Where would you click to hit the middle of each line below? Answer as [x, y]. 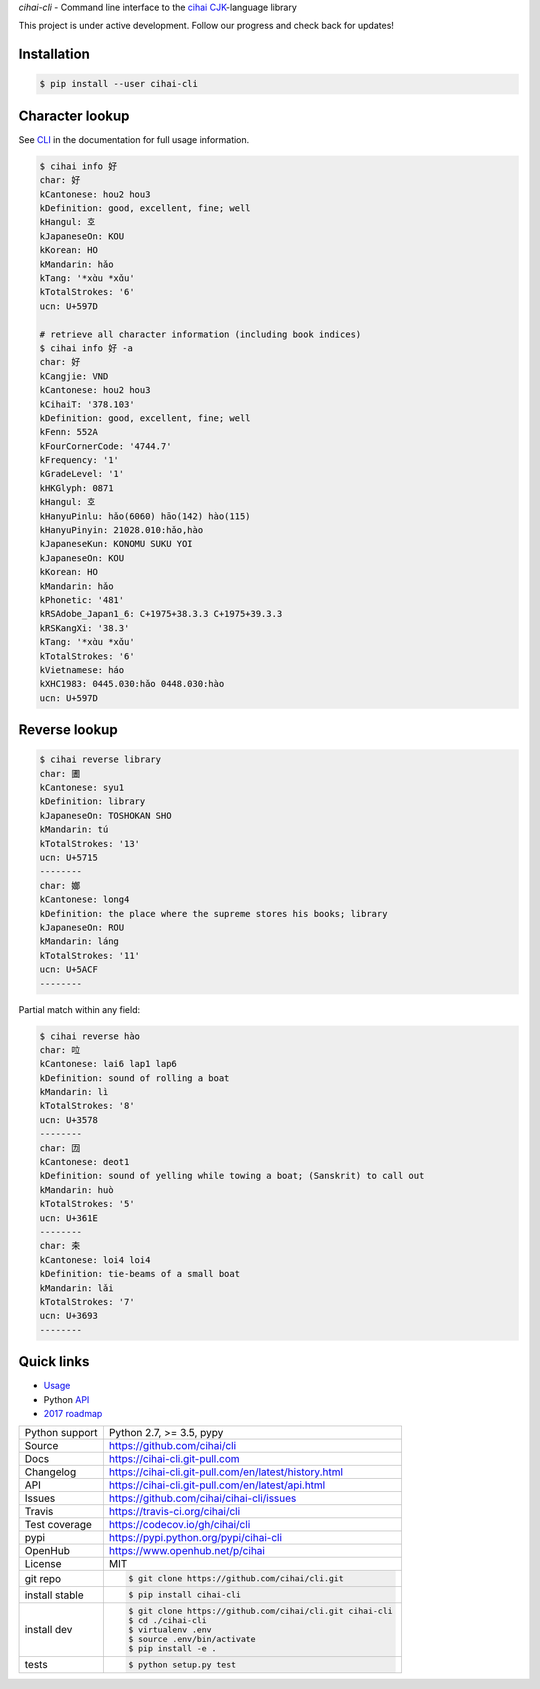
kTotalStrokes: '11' [89, 955]
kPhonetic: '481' [82, 599]
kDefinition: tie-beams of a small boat [139, 1274]
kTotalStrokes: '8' [87, 1106]
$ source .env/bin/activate [192, 1638]
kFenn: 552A [69, 432]
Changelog [50, 1472]
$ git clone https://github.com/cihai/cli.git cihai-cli [261, 1610]
